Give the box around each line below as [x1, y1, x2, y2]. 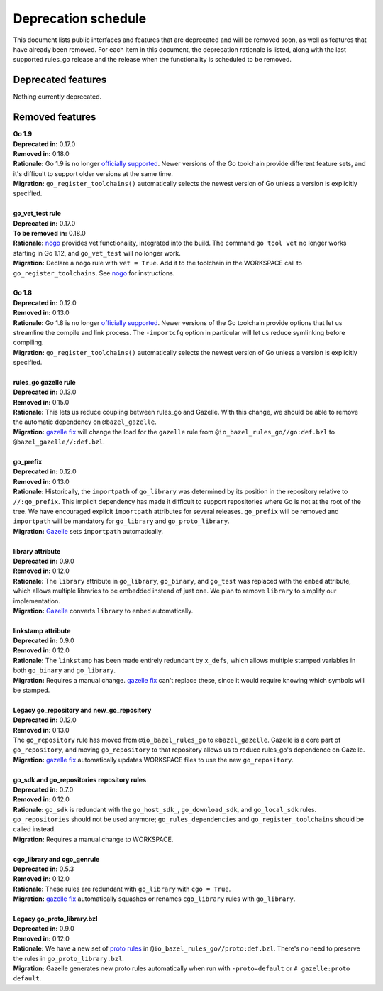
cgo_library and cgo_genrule [13, 855, 100, 863]
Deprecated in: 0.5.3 [13, 865, 74, 873]
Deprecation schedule [13, 11, 147, 26]
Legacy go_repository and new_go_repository [13, 706, 152, 714]
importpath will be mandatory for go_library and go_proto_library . [13, 517, 230, 525]
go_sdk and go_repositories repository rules [13, 775, 147, 784]
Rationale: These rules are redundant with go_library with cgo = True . [13, 885, 231, 893]
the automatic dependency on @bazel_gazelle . [13, 417, 157, 426]
